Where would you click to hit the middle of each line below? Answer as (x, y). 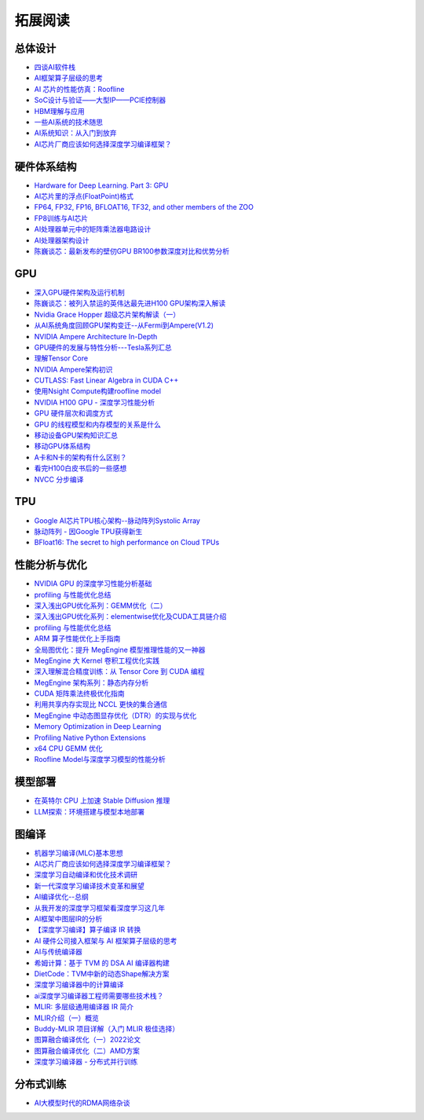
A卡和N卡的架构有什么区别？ (80, 457)
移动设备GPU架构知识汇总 (76, 435)
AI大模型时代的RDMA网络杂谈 (82, 1103)
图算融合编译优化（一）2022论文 (88, 1040)
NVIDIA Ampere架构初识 (73, 369)
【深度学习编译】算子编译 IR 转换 (88, 930)
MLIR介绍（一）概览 (67, 1018)
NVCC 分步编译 (59, 479)
